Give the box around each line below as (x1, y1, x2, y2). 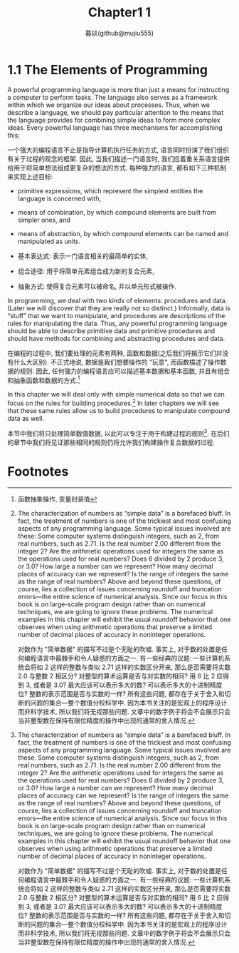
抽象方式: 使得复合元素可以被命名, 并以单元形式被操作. (17, 282, 176, 290)
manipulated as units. (17, 237, 80, 245)
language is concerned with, (17, 194, 102, 203)
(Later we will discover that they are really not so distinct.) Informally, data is (7, 304, 231, 312)
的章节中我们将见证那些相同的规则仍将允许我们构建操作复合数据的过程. (7, 438, 216, 447)
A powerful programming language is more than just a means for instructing (7, 85, 230, 93)
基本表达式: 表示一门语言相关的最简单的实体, (17, 251, 148, 260)
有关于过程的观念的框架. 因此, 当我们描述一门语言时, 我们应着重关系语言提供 (7, 154, 230, 163)
